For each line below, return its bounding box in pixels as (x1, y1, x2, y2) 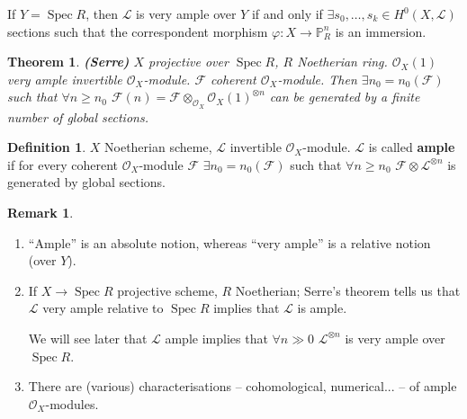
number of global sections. (7, 107, 148, 126)
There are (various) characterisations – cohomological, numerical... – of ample (28, 377, 457, 396)
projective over (148, 52, 229, 71)
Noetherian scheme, (104, 138, 212, 156)
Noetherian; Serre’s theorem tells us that (235, 281, 461, 299)
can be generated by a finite (269, 87, 420, 106)
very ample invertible (7, 69, 122, 88)
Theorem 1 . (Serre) (7, 52, 130, 71)
